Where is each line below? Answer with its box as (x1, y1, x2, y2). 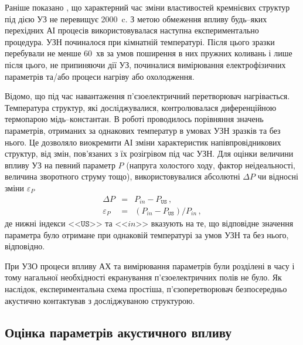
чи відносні (257, 170, 298, 182)
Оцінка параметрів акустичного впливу (5, 323, 231, 341)
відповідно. (5, 240, 45, 252)
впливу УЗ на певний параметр (5, 158, 115, 171)
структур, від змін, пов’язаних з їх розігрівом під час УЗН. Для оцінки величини (5, 147, 294, 160)
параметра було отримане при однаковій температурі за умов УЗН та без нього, (5, 228, 289, 241)
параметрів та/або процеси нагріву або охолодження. (5, 70, 195, 82)
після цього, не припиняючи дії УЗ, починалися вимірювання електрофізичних (5, 58, 286, 70)
